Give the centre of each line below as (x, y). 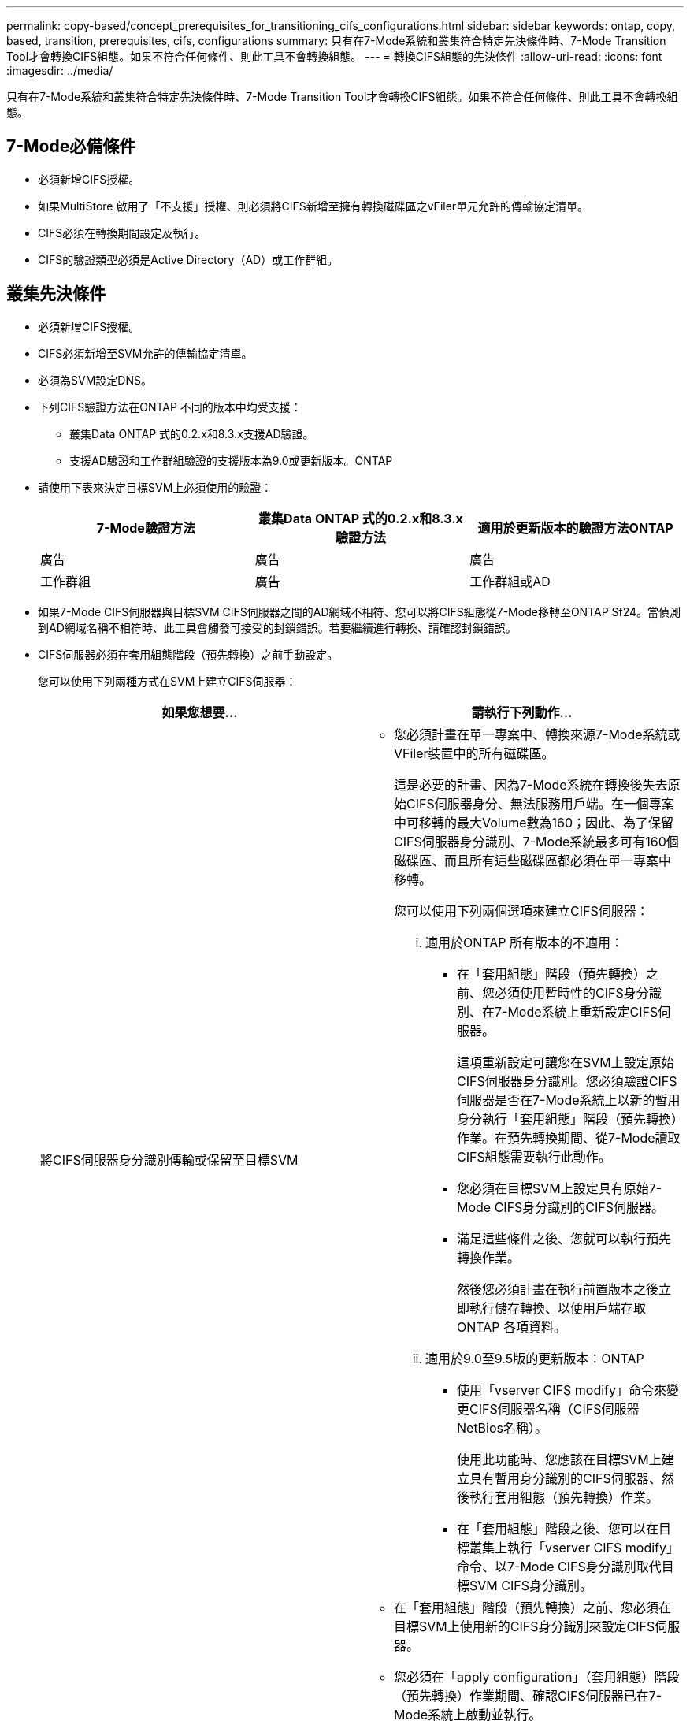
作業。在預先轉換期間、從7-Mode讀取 (569, 1137)
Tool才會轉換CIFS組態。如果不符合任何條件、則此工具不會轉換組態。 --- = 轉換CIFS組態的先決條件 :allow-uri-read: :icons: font (334, 56)
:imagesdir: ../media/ (60, 71)
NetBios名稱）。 (503, 1427)
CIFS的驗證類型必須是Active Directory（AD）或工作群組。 (188, 259)
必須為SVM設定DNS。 (95, 380)
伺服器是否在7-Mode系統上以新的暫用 (569, 1100)
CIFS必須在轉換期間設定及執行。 (122, 232)
